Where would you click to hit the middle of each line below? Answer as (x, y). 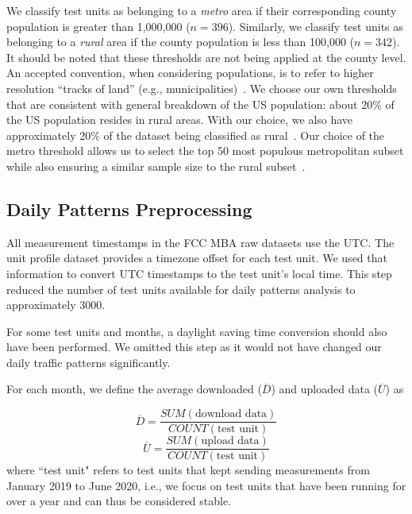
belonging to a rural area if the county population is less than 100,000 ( (180, 42)
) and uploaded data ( (325, 389)
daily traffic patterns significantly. (89, 362)
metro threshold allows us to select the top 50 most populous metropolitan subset (205, 151)
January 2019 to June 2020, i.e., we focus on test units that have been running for (206, 485)
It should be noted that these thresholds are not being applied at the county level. (206, 57)
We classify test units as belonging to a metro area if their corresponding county (202, 10)
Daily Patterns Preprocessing (129, 209)
